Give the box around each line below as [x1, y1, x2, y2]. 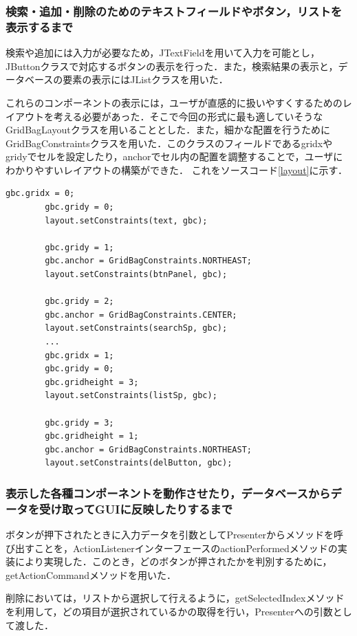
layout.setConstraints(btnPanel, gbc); [45, 270, 228, 280]
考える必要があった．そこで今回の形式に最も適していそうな [53, 109, 323, 123]
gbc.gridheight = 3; [45, 377, 139, 387]
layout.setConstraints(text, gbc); [45, 215, 208, 226]
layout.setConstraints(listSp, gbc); [45, 391, 217, 401]
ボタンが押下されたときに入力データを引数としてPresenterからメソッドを [6, 527, 334, 542]
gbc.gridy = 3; [45, 417, 114, 428]
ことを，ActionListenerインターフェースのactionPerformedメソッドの [34, 540, 338, 555]
